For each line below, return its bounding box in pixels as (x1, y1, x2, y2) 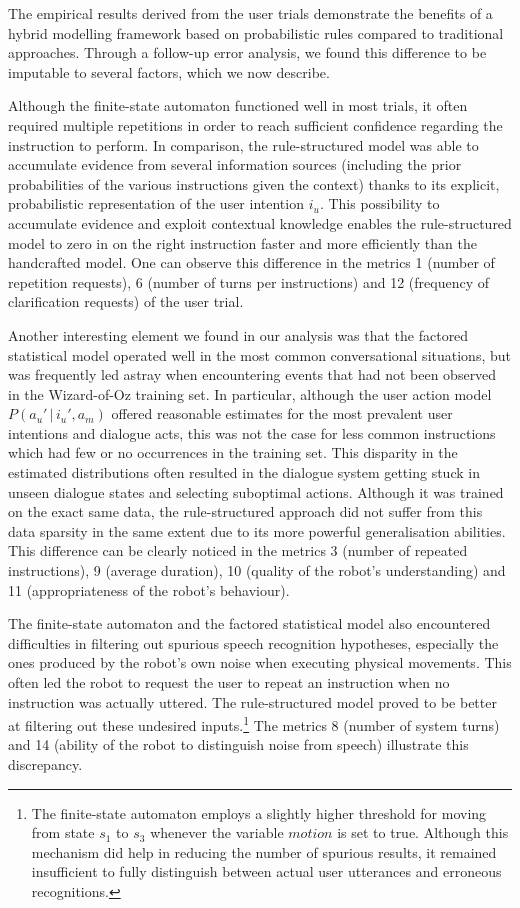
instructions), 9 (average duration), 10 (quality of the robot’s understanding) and (8, 560, 506, 581)
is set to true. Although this (337, 822, 509, 843)
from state (31, 822, 95, 843)
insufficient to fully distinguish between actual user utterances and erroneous (31, 861, 502, 882)
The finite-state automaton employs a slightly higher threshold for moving (31, 802, 487, 823)
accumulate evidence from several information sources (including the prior (8, 154, 462, 175)
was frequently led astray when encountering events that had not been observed (8, 364, 497, 385)
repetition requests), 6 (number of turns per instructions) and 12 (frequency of (8, 271, 489, 292)
